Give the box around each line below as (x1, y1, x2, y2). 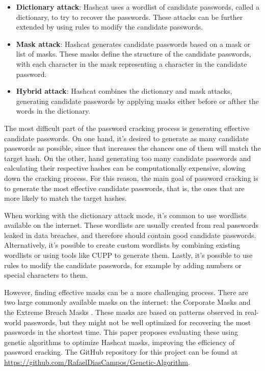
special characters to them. (4, 270, 88, 280)
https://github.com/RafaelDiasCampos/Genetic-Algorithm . (4, 357, 190, 367)
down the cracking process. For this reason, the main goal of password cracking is (4, 172, 258, 183)
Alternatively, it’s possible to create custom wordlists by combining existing (4, 240, 241, 250)
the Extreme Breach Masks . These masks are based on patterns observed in (4, 307, 243, 317)
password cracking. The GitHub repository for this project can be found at (4, 347, 238, 357)
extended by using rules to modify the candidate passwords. (16, 21, 203, 32)
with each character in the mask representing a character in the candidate (16, 58, 247, 69)
